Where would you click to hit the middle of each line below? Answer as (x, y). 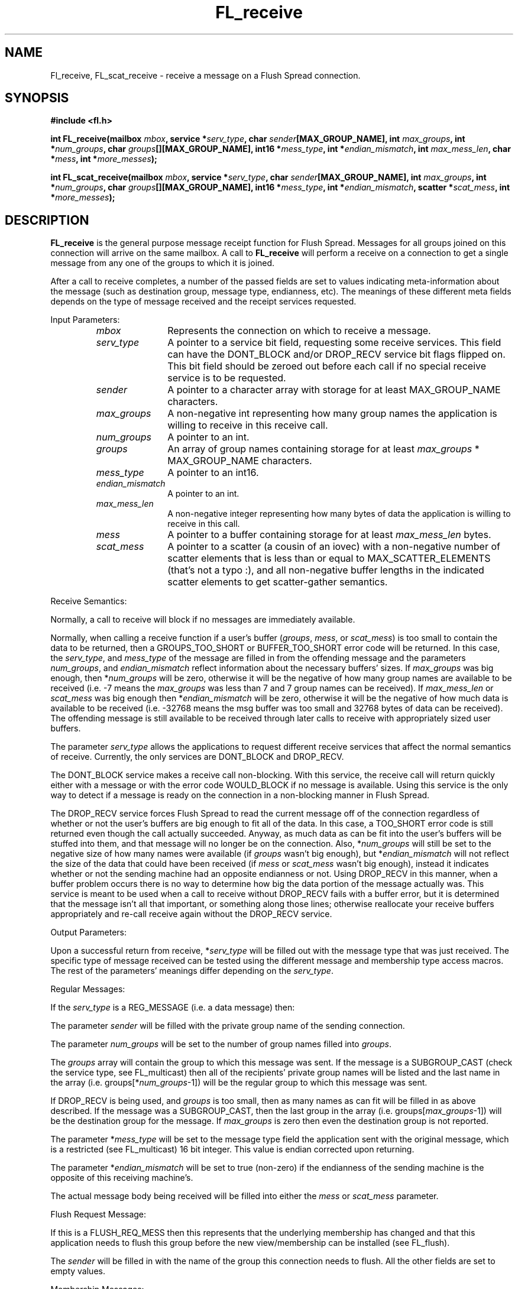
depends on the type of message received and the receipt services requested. (203, 302)
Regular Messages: (88, 989)
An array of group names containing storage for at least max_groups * (323, 449)
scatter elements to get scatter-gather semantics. (278, 582)
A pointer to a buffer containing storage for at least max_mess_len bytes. (329, 535)
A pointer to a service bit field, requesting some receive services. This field (334, 343)
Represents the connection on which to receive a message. (299, 331)
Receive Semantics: (89, 601)
